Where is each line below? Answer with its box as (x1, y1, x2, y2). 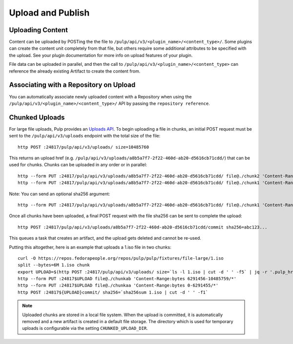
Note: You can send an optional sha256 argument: (9, 191, 110, 197)
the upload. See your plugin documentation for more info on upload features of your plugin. (9, 52, 193, 58)
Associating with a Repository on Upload (9, 81, 136, 89)
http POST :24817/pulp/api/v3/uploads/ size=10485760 (18, 144, 149, 150)
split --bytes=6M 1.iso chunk (18, 262, 90, 268)
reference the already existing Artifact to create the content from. (9, 68, 141, 74)
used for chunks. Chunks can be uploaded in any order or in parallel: (9, 162, 147, 168)
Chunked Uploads (9, 113, 65, 121)
